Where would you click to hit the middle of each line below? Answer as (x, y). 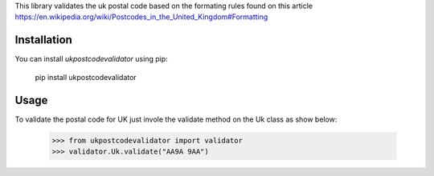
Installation (43, 40)
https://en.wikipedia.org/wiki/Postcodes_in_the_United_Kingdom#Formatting (141, 17)
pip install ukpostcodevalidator (86, 77)
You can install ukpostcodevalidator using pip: (91, 59)
